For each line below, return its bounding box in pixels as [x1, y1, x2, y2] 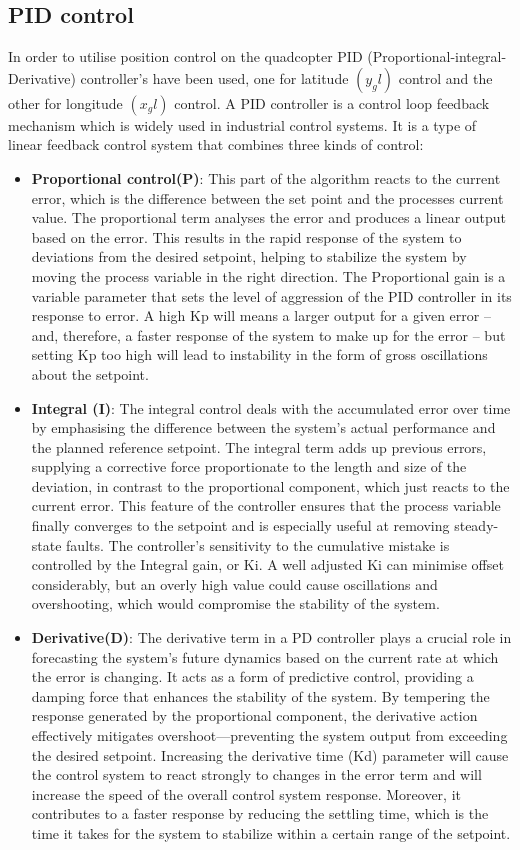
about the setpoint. [31, 363, 149, 384]
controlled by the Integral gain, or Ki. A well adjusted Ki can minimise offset [31, 554, 504, 575]
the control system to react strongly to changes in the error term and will [31, 764, 482, 785]
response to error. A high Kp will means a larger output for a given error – [31, 305, 491, 326]
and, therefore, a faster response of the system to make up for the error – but [31, 324, 506, 345]
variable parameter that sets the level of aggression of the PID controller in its [31, 285, 512, 306]
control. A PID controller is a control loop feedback [174, 92, 490, 113]
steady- [454, 515, 499, 536]
